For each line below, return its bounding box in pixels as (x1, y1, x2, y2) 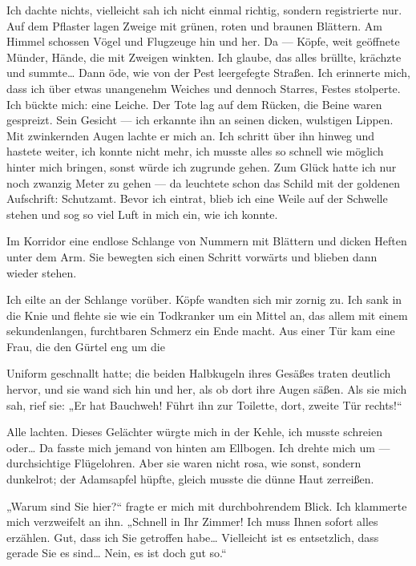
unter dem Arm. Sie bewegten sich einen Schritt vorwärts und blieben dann (6, 248, 378, 265)
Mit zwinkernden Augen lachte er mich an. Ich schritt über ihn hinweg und (6, 127, 375, 144)
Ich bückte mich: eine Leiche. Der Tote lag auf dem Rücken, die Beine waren (6, 95, 382, 112)
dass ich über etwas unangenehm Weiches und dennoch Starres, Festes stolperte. (6, 79, 401, 96)
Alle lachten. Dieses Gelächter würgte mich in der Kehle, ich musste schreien (6, 423, 382, 440)
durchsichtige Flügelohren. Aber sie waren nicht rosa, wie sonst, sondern (6, 455, 361, 471)
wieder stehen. (6, 264, 77, 281)
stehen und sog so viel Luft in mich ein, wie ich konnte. (6, 205, 278, 222)
